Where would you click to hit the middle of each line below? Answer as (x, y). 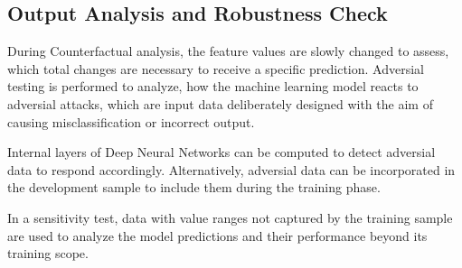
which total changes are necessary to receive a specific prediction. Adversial (216, 68)
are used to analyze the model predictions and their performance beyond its (217, 235)
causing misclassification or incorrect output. (131, 121)
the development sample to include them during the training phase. (194, 187)
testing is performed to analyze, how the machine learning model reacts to (213, 86)
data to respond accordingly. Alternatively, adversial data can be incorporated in (231, 169)
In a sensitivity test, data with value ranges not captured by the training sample (230, 217)
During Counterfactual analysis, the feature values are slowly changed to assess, (228, 51)
